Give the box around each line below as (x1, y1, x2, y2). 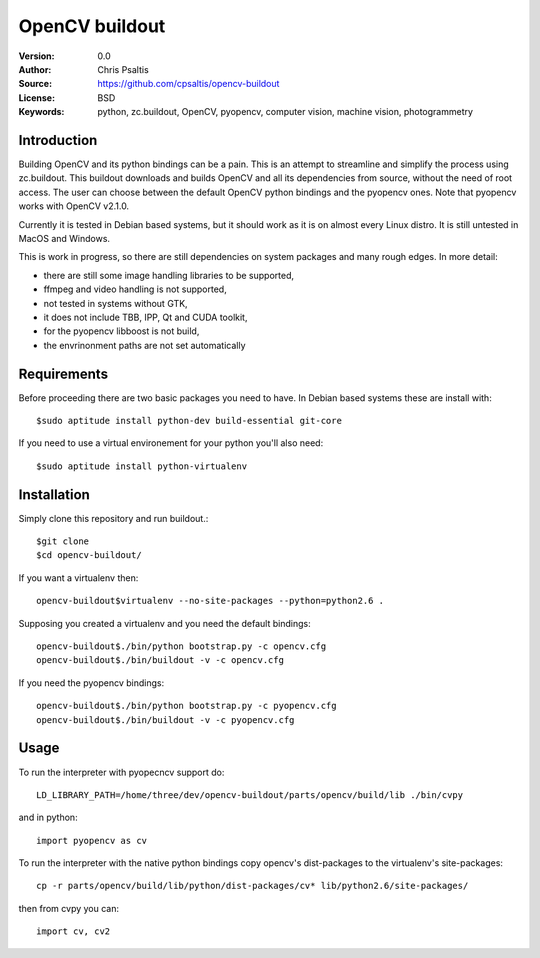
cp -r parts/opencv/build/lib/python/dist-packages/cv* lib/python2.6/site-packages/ (36, 880, 469, 892)
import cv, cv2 (36, 926, 111, 937)
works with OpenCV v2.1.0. (18, 200, 130, 212)
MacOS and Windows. (18, 232, 110, 244)
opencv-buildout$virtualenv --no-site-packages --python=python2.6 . (36, 595, 385, 607)
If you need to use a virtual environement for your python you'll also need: (18, 437, 324, 449)
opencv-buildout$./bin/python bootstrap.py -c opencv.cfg (36, 641, 327, 652)
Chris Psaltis (97, 63, 149, 75)
